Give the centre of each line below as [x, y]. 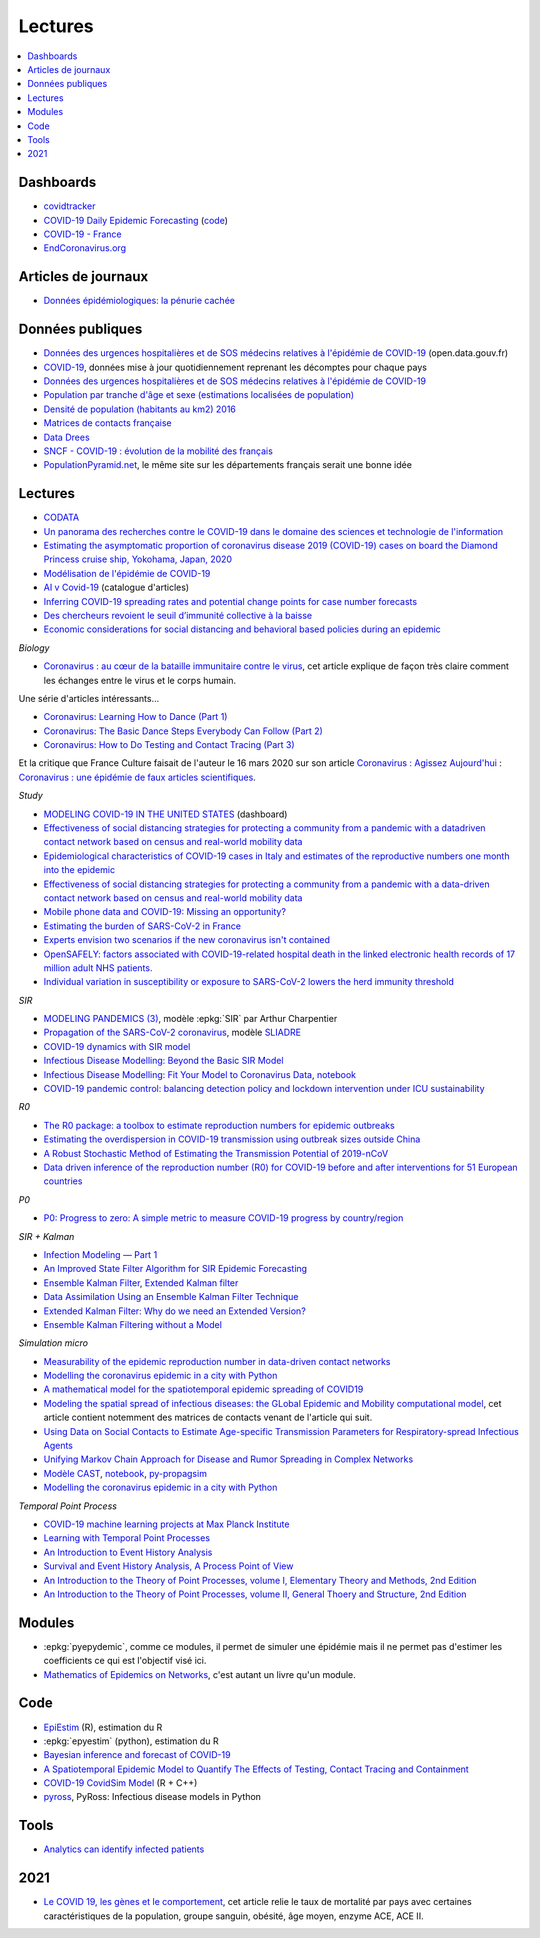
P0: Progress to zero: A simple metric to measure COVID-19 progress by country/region [223, 1218]
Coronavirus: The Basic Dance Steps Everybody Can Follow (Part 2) [183, 731]
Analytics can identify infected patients [124, 1849]
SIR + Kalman [46, 1236]
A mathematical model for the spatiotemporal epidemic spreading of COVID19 [203, 1389]
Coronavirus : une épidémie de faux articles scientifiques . [137, 777]
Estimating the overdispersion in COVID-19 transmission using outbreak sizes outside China [232, 1139]
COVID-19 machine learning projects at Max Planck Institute [166, 1524]
